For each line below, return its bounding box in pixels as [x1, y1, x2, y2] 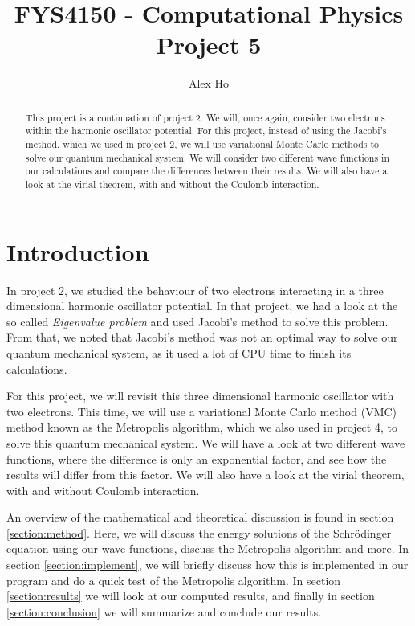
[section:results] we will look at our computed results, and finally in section [6, 587, 375, 604]
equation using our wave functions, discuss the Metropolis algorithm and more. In [6, 540, 409, 557]
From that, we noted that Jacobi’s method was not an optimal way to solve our [6, 329, 398, 346]
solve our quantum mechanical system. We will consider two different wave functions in [25, 150, 390, 164]
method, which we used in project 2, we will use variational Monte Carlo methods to [25, 137, 380, 151]
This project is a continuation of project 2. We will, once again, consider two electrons [25, 110, 385, 124]
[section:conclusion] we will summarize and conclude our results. [6, 603, 322, 620]
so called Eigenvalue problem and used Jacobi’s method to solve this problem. [6, 313, 389, 329]
